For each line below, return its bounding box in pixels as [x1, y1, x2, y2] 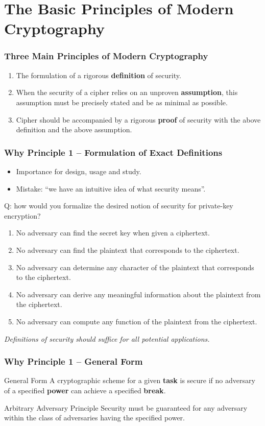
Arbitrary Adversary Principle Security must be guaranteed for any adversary [4, 402, 248, 413]
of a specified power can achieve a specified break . [4, 385, 166, 395]
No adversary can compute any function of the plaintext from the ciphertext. [16, 316, 257, 326]
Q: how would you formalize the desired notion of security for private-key [4, 200, 233, 211]
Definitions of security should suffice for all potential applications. [4, 333, 210, 344]
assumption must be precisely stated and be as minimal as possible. [16, 97, 228, 107]
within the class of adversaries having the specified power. [4, 412, 185, 423]
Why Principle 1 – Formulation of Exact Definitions [4, 146, 223, 158]
